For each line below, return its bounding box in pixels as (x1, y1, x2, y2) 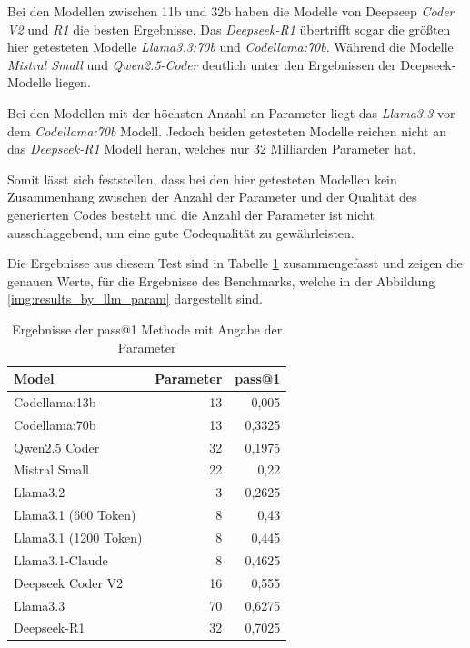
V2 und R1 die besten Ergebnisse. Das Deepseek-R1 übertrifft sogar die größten (7, 19, 451, 38)
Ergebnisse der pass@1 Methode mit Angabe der (12, 319, 283, 338)
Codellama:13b (14, 392, 96, 411)
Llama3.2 (14, 483, 65, 502)
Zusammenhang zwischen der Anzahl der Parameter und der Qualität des (7, 187, 417, 206)
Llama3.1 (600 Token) (14, 505, 136, 524)
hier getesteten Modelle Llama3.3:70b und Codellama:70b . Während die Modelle (7, 37, 454, 56)
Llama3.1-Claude (14, 550, 108, 569)
